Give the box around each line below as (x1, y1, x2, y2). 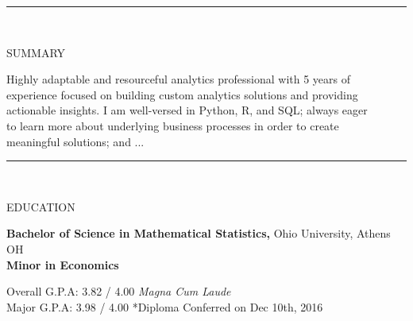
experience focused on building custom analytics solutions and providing (6, 86, 358, 102)
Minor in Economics (6, 256, 119, 273)
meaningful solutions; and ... (6, 133, 145, 149)
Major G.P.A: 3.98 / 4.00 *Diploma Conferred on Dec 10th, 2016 (6, 298, 323, 315)
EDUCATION (6, 198, 75, 215)
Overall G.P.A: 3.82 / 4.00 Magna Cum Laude (6, 283, 231, 300)
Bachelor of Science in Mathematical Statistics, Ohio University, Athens (6, 225, 391, 242)
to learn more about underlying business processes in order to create (6, 117, 339, 133)
